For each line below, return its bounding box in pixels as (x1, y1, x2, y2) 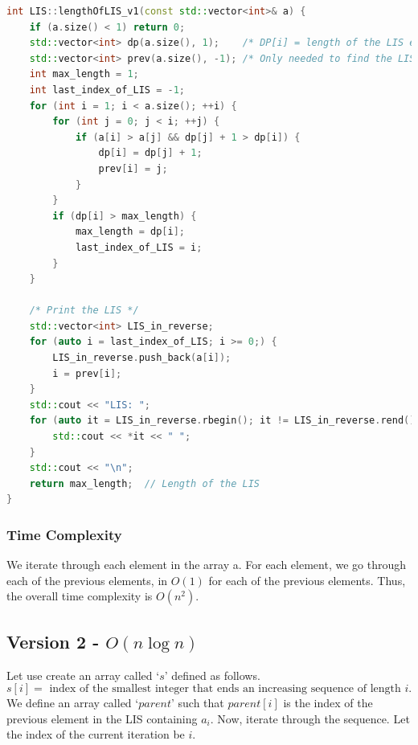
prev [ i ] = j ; (98, 162, 168, 174)
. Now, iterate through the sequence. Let (210, 710, 410, 727)
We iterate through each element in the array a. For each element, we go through (6, 556, 406, 573)
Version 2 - (6, 628, 100, 653)
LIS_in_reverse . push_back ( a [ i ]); (52, 352, 232, 364)
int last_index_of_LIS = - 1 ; (29, 84, 186, 96)
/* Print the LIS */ (29, 305, 139, 317)
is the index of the (283, 694, 373, 711)
